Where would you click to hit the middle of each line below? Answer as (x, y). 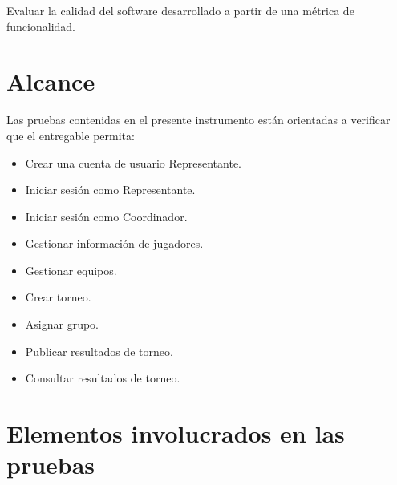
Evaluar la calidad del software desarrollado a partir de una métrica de (180, 10)
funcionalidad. (41, 26)
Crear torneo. (58, 297)
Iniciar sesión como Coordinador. (106, 216)
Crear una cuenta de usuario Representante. (134, 162)
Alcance (51, 81)
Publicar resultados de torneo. (99, 351)
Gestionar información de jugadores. (114, 243)
